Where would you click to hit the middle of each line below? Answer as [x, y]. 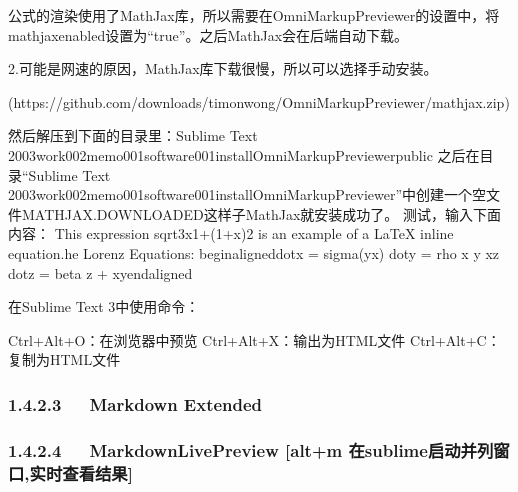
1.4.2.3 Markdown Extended [135, 403]
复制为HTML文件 [64, 359]
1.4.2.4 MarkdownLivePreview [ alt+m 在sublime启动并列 [251, 449]
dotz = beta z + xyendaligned [100, 272]
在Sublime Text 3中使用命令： [104, 306]
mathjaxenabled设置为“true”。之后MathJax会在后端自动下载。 [208, 34]
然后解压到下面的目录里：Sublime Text [133, 135]
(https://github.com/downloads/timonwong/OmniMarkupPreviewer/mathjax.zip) [259, 101]
